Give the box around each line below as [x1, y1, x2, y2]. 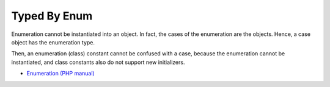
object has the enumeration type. [11, 38, 95, 46]
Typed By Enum [11, 9, 93, 23]
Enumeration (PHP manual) [26, 70, 95, 77]
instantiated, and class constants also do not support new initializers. [11, 58, 185, 66]
